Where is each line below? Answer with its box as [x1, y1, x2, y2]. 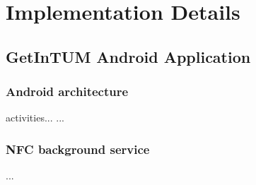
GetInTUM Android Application [6, 45, 251, 67]
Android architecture [6, 83, 129, 100]
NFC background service [6, 140, 150, 157]
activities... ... [6, 110, 64, 125]
